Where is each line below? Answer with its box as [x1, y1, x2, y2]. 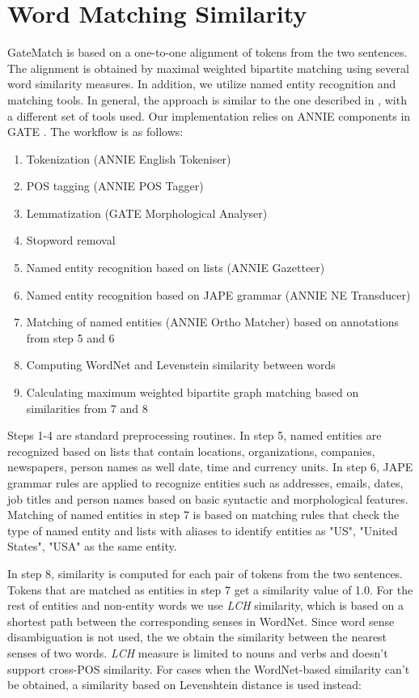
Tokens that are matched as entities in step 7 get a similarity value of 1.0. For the [7, 581, 413, 598]
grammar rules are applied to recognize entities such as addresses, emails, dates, [7, 475, 404, 491]
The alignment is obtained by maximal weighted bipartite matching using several [7, 59, 409, 76]
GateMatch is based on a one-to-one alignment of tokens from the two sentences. [7, 44, 408, 61]
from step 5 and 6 [26, 329, 115, 346]
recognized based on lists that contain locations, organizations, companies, [7, 442, 375, 459]
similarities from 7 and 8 [26, 399, 148, 416]
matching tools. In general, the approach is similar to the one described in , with [7, 91, 407, 108]
